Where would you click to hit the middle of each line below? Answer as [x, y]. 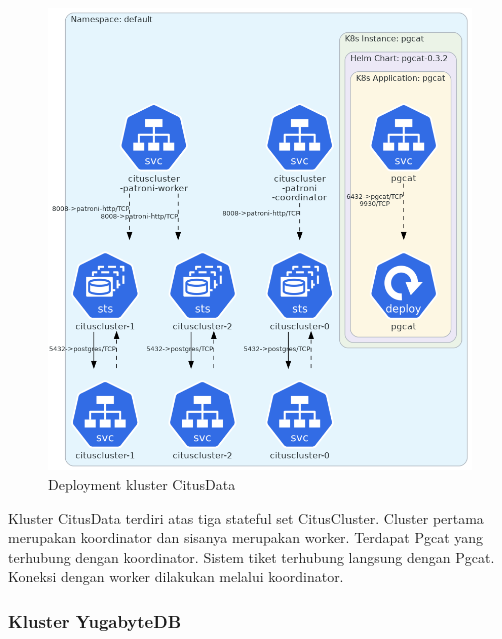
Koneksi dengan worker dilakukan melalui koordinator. [176, 576]
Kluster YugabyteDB [95, 620]
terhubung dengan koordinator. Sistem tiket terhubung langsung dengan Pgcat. [251, 556]
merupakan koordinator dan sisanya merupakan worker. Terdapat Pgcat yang [246, 537]
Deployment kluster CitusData [142, 484]
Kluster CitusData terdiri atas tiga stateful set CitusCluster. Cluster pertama [246, 517]
